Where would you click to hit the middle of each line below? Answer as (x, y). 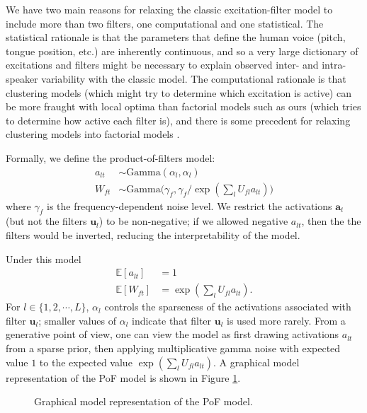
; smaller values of (77, 320)
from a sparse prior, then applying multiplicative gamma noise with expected (173, 348)
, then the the (331, 221)
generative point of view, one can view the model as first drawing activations (173, 334)
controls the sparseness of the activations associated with (228, 307)
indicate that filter (172, 320)
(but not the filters (46, 221)
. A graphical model (256, 362)
